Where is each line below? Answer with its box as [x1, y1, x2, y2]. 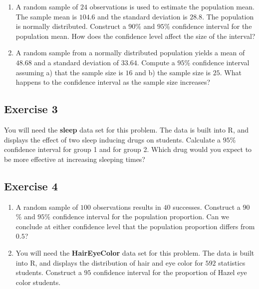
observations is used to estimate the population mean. [89, 1, 255, 11]
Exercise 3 [4, 101, 58, 117]
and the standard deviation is [97, 11, 188, 21]
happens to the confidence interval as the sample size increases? [15, 77, 211, 87]
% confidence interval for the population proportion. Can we [44, 211, 229, 222]
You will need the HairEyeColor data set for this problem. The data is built [15, 247, 255, 258]
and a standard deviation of [34, 57, 119, 67]
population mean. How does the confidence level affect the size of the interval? [15, 30, 256, 41]
